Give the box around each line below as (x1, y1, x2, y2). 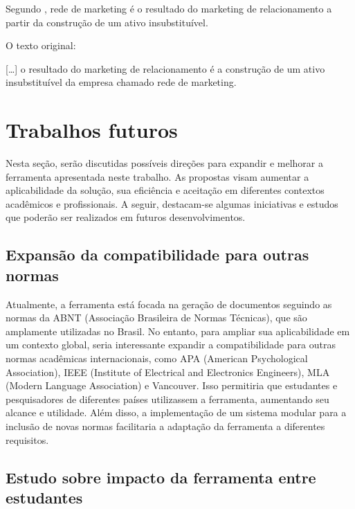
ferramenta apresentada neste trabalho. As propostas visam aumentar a (6, 169, 309, 184)
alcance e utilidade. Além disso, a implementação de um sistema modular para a (6, 405, 347, 420)
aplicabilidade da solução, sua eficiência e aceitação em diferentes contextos (6, 183, 325, 197)
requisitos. (6, 432, 49, 447)
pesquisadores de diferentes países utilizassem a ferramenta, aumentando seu (6, 391, 329, 406)
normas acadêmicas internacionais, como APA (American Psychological (6, 351, 308, 366)
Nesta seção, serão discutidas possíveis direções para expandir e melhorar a (6, 156, 323, 170)
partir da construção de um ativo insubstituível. (6, 15, 208, 29)
